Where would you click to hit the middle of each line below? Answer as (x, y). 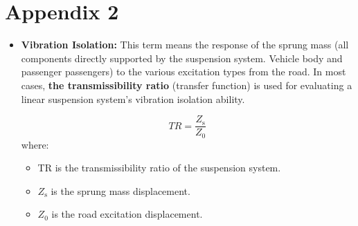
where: (35, 144)
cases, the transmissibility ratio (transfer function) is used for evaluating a (187, 85)
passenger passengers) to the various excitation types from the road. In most (184, 72)
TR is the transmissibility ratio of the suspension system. (159, 168)
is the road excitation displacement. (127, 214)
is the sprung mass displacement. (120, 190)
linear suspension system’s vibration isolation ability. (133, 98)
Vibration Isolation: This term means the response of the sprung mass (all (185, 45)
